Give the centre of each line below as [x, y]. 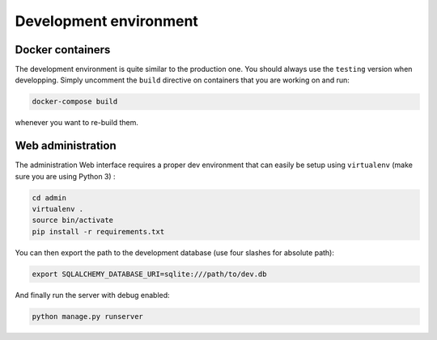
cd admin [49, 197]
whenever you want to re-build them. [77, 123]
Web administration [66, 146]
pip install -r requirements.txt [98, 231]
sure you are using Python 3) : [66, 176]
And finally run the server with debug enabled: [92, 295]
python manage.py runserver [87, 316]
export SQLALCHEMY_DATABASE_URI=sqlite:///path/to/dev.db [149, 274]
